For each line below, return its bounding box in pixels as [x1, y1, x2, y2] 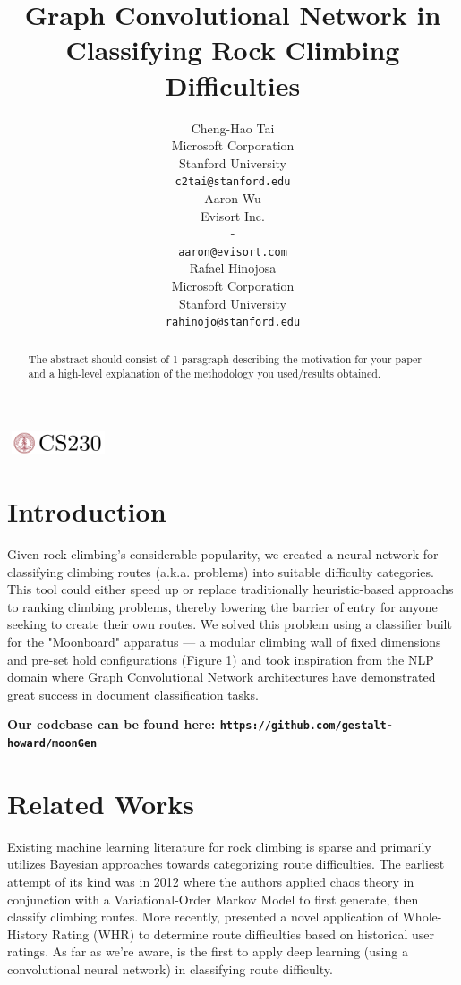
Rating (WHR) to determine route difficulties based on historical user [51, 924, 434, 943]
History [7, 924, 48, 943]
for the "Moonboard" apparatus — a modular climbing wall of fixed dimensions [7, 633, 441, 651]
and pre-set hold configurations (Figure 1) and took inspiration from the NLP [7, 650, 434, 668]
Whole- [402, 907, 442, 926]
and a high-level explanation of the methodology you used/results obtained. [28, 366, 381, 381]
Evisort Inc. [201, 206, 265, 225]
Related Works [7, 785, 195, 821]
